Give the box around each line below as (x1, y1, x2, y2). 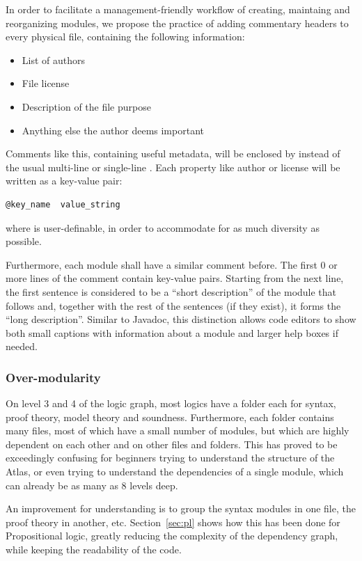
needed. (6, 339, 38, 354)
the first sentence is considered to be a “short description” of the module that (6, 284, 337, 299)
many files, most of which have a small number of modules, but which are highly (6, 423, 349, 438)
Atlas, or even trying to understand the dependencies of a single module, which (6, 464, 344, 479)
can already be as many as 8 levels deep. (6, 477, 178, 492)
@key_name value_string (6, 199, 120, 210)
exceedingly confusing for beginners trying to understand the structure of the (6, 450, 335, 465)
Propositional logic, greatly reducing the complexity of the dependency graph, (6, 528, 338, 543)
